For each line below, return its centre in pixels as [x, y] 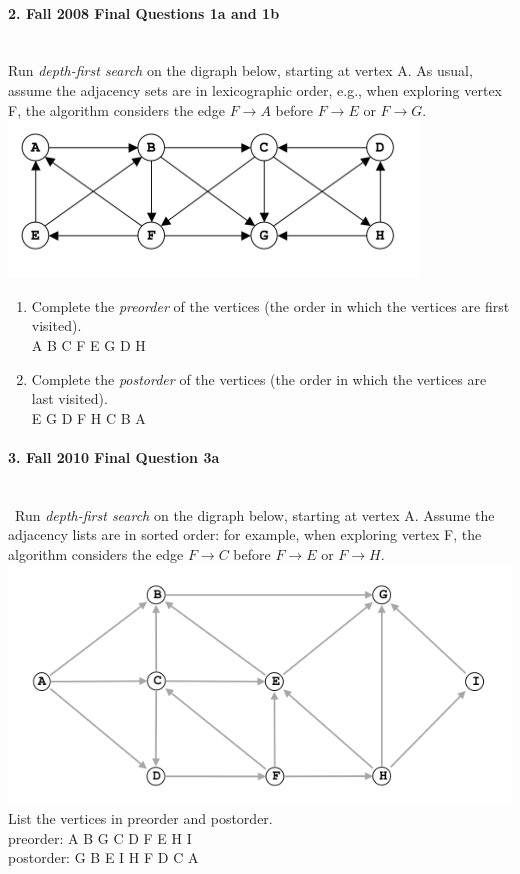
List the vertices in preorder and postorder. [140, 818]
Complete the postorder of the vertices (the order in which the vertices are [259, 378]
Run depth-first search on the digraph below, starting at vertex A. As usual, [240, 70]
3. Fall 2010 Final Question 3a [114, 456]
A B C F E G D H [88, 344]
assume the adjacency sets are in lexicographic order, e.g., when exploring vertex [255, 89]
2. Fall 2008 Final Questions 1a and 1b [144, 12]
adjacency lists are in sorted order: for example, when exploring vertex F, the [245, 534]
